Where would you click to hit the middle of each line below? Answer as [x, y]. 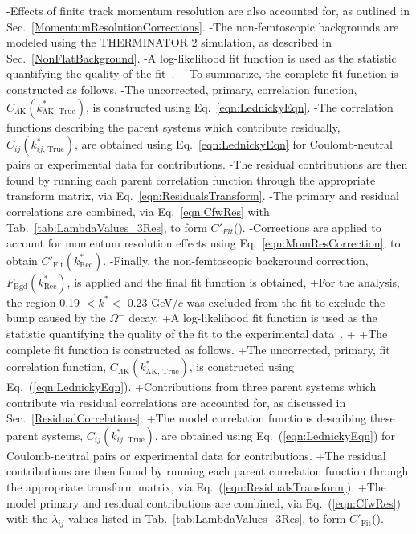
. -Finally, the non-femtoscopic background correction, [236, 260]
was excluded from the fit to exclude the [286, 302]
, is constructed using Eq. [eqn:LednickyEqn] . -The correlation [239, 106]
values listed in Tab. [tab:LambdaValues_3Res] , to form [207, 518]
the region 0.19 [43, 302]
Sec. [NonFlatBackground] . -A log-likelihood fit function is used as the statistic [202, 57]
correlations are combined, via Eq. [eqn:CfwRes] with [138, 211]
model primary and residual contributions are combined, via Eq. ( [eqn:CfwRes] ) [204, 502]
